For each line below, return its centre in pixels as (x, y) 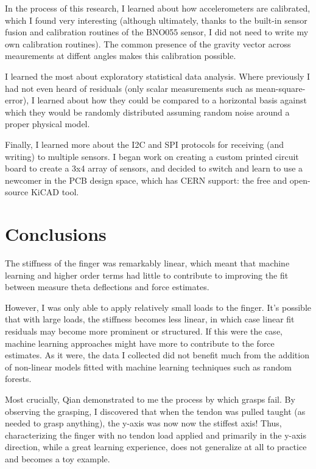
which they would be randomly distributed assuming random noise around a (147, 112)
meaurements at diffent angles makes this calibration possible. (121, 56)
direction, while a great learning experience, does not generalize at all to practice (156, 447)
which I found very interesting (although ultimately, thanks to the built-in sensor (156, 20)
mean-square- (281, 88)
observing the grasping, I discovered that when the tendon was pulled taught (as (155, 411)
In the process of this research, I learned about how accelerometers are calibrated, (158, 8)
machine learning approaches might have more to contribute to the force (140, 343)
